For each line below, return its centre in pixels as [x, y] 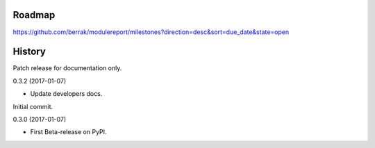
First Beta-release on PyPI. [68, 132]
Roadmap [34, 15]
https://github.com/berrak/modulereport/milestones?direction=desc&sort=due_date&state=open [151, 32]
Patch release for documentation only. [67, 68]
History [30, 52]
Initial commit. [33, 106]
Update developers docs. [66, 94]
